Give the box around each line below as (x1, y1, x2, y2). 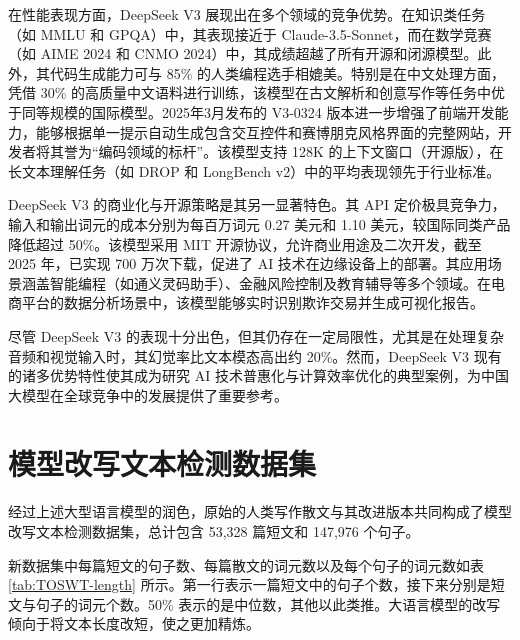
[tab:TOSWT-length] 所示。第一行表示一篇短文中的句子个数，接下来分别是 (8, 574, 491, 595)
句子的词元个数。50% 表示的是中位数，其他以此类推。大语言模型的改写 (35, 593, 501, 614)
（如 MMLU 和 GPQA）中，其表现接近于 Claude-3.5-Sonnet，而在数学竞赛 (8, 23, 492, 44)
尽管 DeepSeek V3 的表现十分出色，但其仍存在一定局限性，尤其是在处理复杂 (8, 325, 505, 346)
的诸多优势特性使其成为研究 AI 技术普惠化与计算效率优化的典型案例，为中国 (8, 365, 509, 386)
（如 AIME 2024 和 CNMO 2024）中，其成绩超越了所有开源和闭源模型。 (8, 43, 478, 64)
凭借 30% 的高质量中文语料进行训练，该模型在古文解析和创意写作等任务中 (8, 82, 491, 103)
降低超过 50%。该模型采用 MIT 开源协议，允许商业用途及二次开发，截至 (8, 233, 482, 254)
